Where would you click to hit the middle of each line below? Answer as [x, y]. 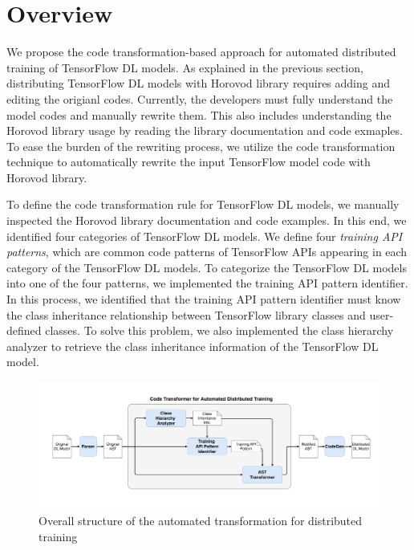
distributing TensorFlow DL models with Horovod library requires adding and [199, 83]
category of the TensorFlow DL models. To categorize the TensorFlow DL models [207, 267]
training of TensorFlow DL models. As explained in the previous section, [185, 67]
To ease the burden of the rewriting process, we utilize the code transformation [201, 146]
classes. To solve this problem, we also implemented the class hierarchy [219, 330]
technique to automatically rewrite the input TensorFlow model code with [189, 162]
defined [24, 330]
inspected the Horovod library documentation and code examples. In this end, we [207, 220]
